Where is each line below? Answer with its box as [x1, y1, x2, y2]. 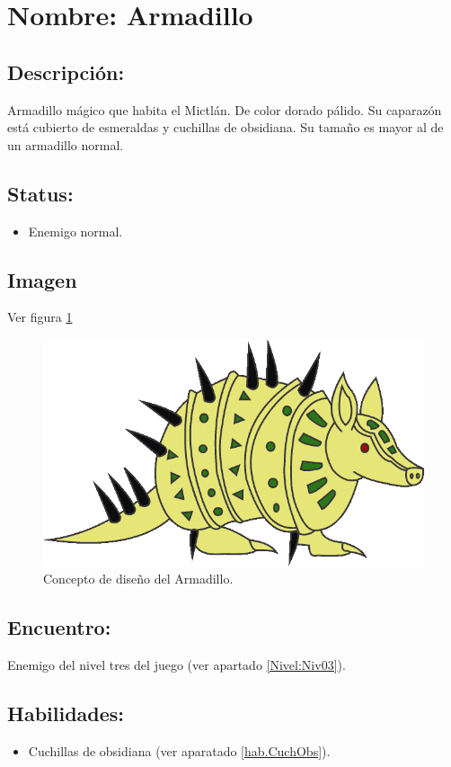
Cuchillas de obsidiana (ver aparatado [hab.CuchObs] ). [28, 741, 331, 760]
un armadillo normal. [7, 135, 124, 154]
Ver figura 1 [7, 308, 73, 326]
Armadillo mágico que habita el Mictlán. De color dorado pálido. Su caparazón [7, 100, 442, 119]
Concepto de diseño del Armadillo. [43, 569, 234, 588]
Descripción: [7, 58, 125, 85]
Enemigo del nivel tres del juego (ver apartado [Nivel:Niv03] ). [7, 655, 346, 673]
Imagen [7, 265, 77, 293]
